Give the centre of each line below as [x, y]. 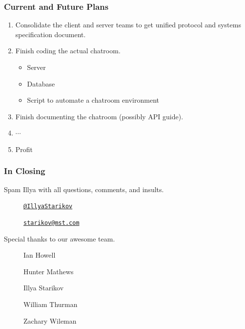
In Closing [25, 171]
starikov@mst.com [51, 223]
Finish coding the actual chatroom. [68, 51]
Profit [24, 149]
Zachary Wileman [50, 320]
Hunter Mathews [49, 271]
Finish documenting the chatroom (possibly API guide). [99, 116]
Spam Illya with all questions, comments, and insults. [84, 189]
